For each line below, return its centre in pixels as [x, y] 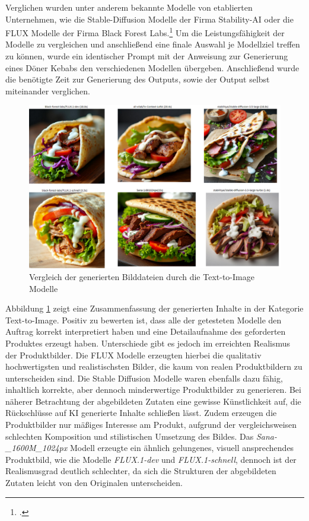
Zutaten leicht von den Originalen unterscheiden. [94, 483]
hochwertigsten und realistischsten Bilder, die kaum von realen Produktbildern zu [154, 366]
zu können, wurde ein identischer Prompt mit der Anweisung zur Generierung [147, 56]
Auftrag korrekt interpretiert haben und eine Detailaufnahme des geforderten [146, 331]
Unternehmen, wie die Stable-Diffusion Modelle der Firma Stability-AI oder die [149, 19]
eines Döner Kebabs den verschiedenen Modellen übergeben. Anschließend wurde [152, 67]
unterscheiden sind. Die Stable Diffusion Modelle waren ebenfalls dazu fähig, [144, 378]
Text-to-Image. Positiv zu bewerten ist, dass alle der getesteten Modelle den [144, 320]
